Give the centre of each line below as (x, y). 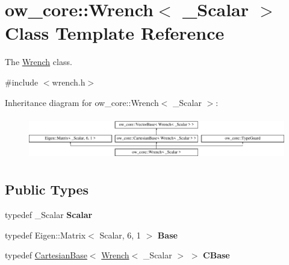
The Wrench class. (39, 62)
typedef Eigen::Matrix (45, 235)
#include (22, 82)
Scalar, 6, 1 (120, 235)
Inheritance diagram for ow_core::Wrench (82, 102)
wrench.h (69, 82)
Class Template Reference (115, 33)
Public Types (47, 189)
